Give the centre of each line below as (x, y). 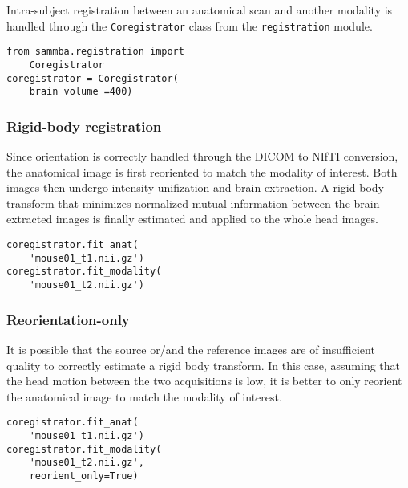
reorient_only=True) (84, 476)
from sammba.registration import (95, 52)
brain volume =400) (81, 92)
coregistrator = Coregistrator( (93, 78)
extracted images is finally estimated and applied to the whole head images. (192, 219)
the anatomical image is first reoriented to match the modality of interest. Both (202, 171)
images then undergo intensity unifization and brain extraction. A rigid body (195, 187)
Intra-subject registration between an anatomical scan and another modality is (200, 10)
